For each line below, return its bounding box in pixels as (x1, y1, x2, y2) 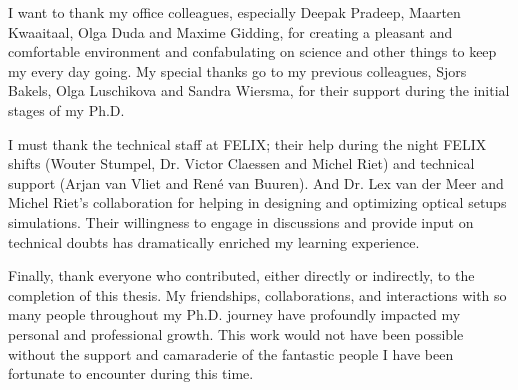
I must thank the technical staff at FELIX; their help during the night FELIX (8, 133, 487, 154)
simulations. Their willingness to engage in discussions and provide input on (8, 211, 474, 232)
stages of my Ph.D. (8, 99, 125, 120)
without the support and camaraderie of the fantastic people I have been (8, 343, 454, 364)
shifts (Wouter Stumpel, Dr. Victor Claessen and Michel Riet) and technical (8, 153, 475, 174)
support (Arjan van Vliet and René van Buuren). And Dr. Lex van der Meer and (8, 172, 504, 193)
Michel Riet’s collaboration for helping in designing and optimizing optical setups (8, 192, 507, 213)
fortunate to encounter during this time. (8, 363, 254, 384)
